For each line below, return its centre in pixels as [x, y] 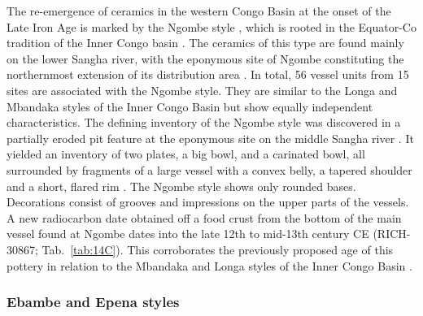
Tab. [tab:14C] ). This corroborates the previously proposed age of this [218, 249]
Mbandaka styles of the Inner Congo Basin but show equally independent [190, 106]
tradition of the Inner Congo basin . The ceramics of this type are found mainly [205, 43]
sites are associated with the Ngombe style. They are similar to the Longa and [202, 90]
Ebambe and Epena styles [93, 302]
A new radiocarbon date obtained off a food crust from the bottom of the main [204, 217]
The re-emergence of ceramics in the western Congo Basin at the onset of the [199, 11]
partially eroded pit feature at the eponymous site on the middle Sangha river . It [210, 138]
